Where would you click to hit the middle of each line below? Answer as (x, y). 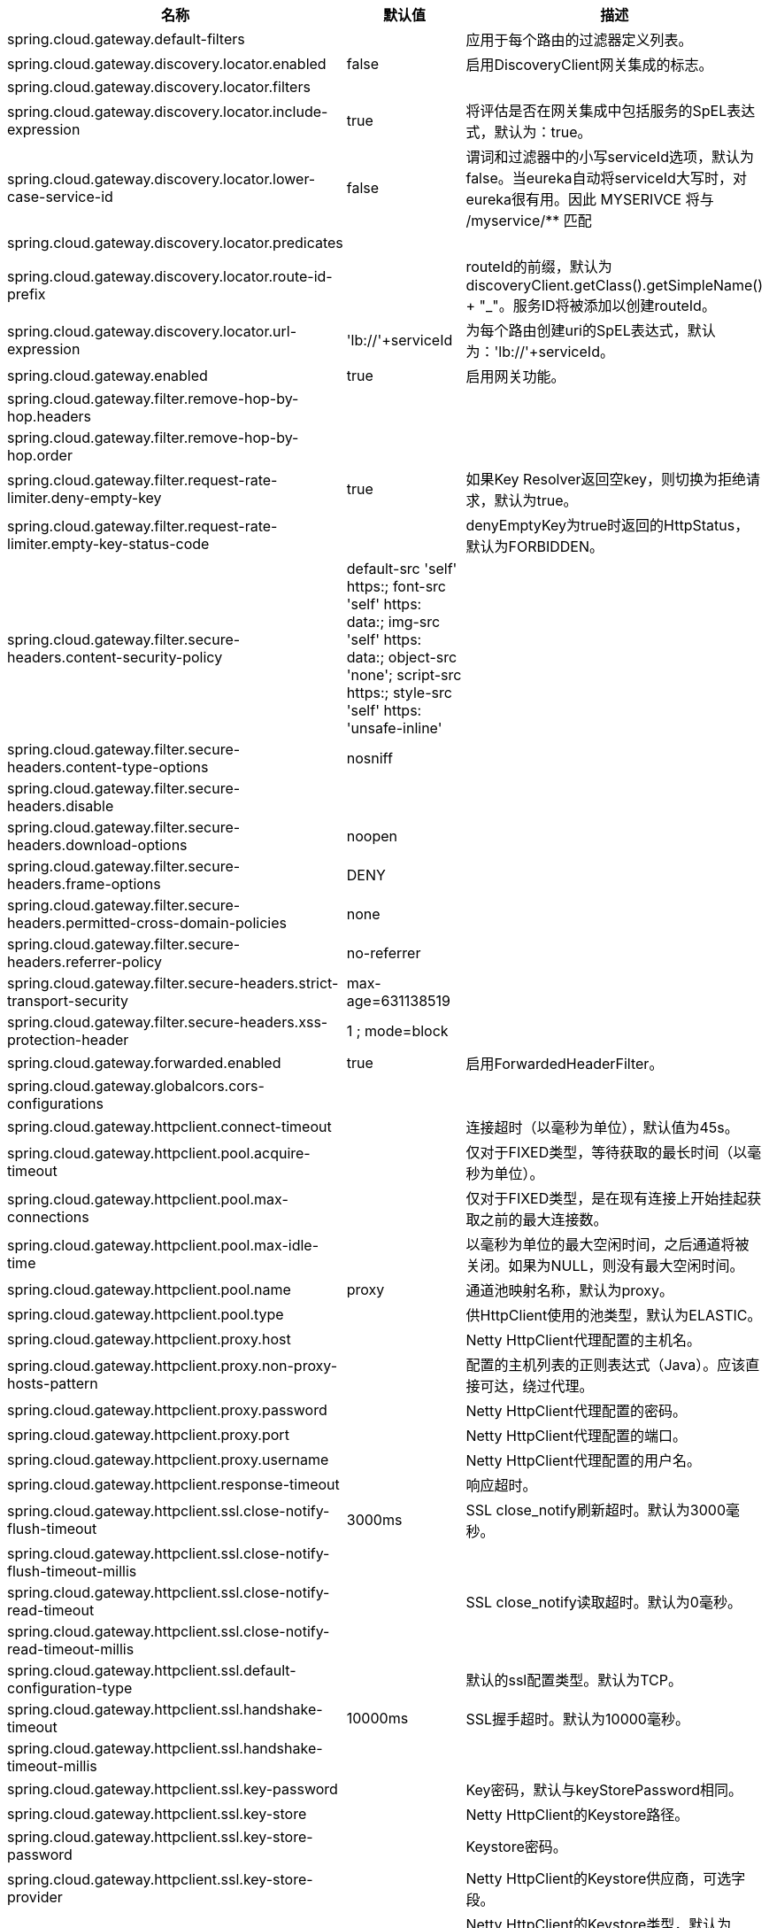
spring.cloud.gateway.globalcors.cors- (136, 1086)
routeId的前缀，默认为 (539, 267)
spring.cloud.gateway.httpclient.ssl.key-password (173, 1789)
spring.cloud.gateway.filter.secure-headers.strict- (173, 983)
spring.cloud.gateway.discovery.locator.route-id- (170, 276)
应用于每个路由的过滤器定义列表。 (579, 40)
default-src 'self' (402, 569)
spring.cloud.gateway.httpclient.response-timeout (173, 1484)
